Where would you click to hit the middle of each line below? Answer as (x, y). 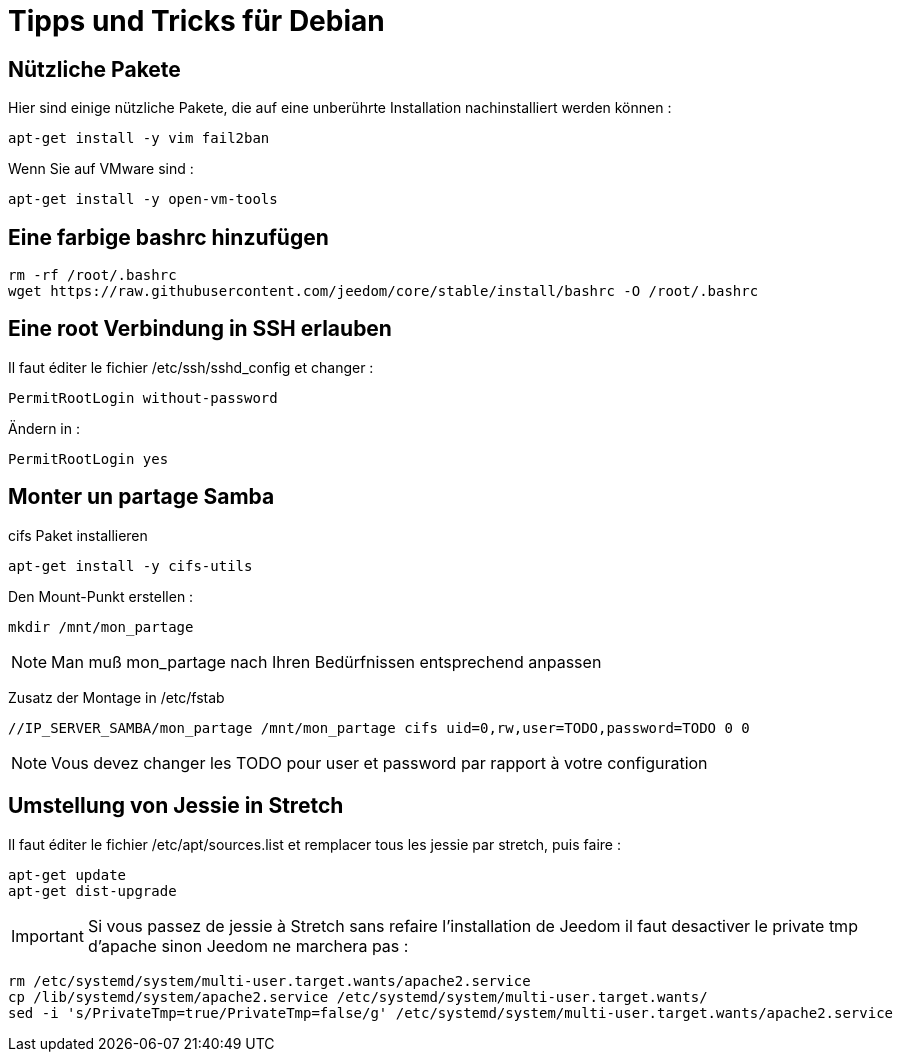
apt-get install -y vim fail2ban (139, 138)
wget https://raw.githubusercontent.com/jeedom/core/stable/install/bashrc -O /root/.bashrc (383, 291)
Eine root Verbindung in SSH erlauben (200, 329)
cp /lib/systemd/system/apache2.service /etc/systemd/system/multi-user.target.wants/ (358, 996)
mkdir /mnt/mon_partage (101, 626)
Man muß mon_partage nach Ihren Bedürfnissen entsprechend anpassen (326, 661)
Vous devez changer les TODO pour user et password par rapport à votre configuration (379, 762)
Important (47, 935)
